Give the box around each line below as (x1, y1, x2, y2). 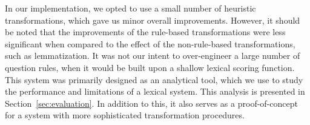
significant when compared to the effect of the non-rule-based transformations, (5, 37, 295, 50)
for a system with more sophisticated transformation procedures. (5, 109, 245, 121)
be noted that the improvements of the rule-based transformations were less (5, 25, 286, 38)
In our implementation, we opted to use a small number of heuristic (5, 2, 256, 14)
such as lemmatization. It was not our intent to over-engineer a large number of (5, 49, 300, 62)
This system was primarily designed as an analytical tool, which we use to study (5, 73, 303, 86)
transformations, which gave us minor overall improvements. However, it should (5, 13, 300, 26)
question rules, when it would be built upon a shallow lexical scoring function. (5, 61, 295, 73)
